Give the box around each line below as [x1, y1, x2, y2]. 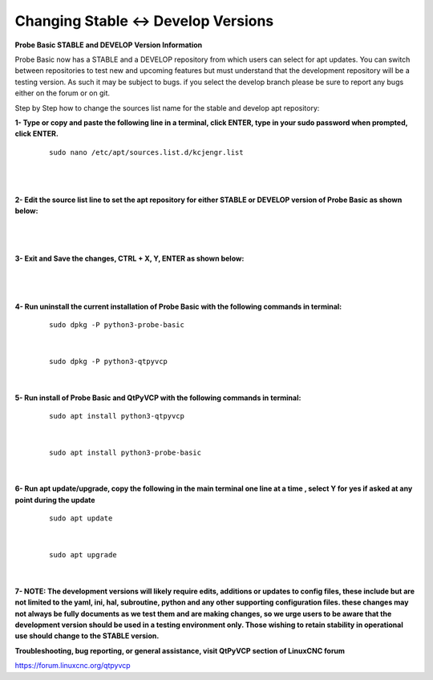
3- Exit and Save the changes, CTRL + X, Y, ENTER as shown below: [14, 253, 245, 264]
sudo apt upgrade [49, 550, 117, 560]
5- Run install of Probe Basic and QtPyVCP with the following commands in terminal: [14, 393, 301, 403]
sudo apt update [49, 514, 113, 523]
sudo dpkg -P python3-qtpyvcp [49, 357, 168, 366]
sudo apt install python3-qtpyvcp [49, 411, 184, 420]
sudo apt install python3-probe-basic [49, 447, 202, 457]
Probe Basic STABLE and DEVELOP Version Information [14, 40, 203, 50]
